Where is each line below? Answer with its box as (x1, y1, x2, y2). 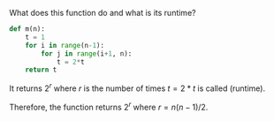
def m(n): (9, 25, 46, 34)
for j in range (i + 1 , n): (41, 49, 133, 58)
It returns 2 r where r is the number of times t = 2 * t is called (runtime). (9, 81, 266, 94)
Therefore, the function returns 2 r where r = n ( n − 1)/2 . (9, 100, 209, 112)
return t (25, 65, 57, 74)
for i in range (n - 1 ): (25, 41, 104, 49)
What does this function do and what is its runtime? (9, 8, 196, 18)
